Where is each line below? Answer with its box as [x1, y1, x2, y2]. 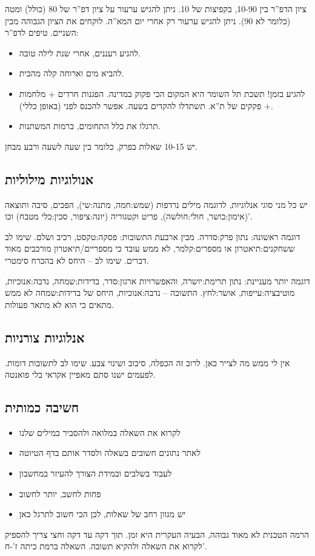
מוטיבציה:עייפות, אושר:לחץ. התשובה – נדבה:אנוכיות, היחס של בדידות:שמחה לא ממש [5, 286, 295, 299]
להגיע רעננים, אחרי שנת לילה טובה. [19, 46, 141, 59]
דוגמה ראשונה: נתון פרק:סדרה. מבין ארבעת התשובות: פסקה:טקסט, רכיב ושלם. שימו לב [5, 230, 300, 243]
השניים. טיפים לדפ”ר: [5, 26, 79, 39]
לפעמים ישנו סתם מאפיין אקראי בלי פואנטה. [5, 368, 156, 381]
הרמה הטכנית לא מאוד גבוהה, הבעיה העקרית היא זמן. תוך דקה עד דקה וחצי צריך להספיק [5, 528, 309, 540]
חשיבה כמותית [5, 398, 79, 417]
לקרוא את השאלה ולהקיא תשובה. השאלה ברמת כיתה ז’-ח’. [5, 540, 207, 552]
